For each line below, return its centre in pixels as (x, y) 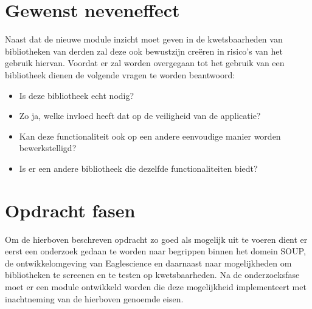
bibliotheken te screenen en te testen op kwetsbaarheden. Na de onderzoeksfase (152, 275)
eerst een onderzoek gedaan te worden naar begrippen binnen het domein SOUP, (155, 251)
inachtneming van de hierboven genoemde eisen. (94, 298)
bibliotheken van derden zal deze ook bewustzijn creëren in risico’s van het (144, 51)
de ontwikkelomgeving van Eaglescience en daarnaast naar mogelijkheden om (148, 263)
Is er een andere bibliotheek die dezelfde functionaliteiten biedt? (138, 168)
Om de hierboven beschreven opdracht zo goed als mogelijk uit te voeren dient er (156, 239)
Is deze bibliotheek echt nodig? (77, 95)
